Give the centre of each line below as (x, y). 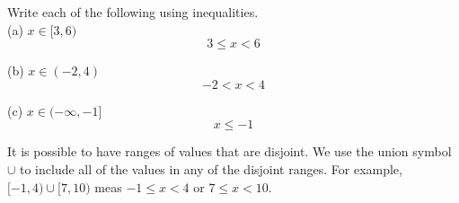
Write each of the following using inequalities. (133, 12)
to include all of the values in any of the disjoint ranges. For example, (211, 168)
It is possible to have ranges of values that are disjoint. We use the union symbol (229, 151)
